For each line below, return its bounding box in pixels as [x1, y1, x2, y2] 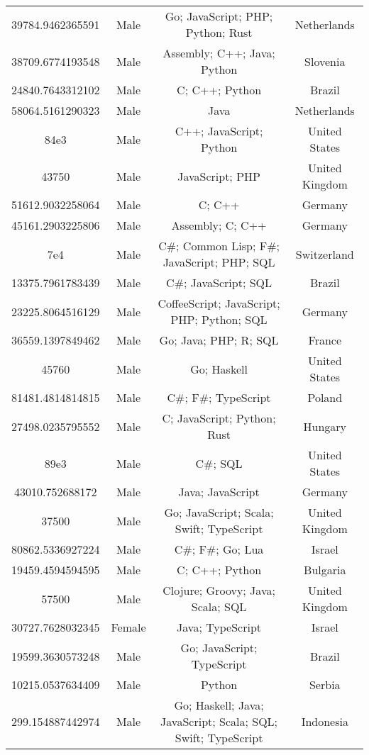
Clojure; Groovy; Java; [163, 582, 275, 598]
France [308, 332, 342, 348]
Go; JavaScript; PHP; [165, 8, 273, 24]
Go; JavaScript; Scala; [164, 504, 274, 520]
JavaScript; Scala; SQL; [160, 713, 278, 729]
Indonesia [301, 713, 348, 729]
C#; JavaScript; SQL [166, 274, 272, 291]
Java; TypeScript [177, 619, 262, 635]
